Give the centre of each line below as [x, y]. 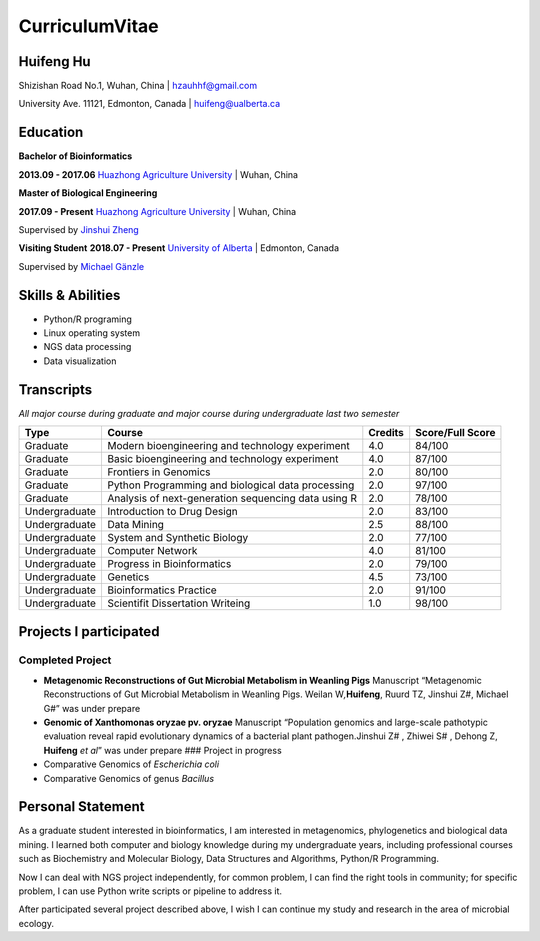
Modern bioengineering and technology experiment [228, 446]
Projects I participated [89, 631]
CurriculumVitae [88, 26]
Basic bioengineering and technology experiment [222, 459]
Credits [386, 433]
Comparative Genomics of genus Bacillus [129, 778]
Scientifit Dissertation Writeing [178, 603]
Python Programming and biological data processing [230, 485]
